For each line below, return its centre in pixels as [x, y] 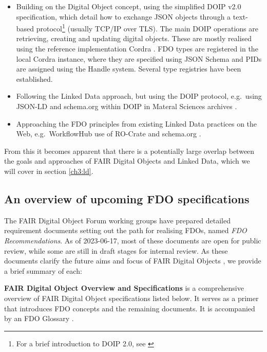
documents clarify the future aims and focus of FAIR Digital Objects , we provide [133, 261]
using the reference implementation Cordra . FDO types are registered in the [137, 49]
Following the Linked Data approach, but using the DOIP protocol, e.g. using [139, 96]
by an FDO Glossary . [39, 318]
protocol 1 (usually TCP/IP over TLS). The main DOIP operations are [147, 28]
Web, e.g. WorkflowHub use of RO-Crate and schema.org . [109, 134]
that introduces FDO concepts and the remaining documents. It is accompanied [130, 308]
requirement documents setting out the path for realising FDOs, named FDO [126, 230]
